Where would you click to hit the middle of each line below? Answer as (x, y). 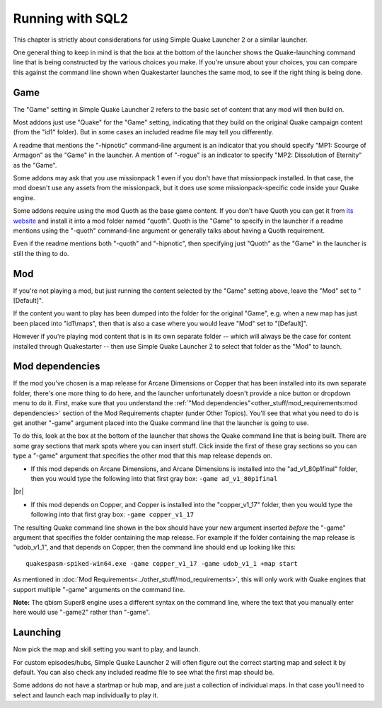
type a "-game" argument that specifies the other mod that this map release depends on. (143, 455)
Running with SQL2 (71, 18)
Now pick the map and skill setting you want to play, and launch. (107, 649)
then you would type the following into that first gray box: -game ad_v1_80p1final (154, 478)
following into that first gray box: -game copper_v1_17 (112, 515)
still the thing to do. (41, 253)
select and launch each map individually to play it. (86, 695)
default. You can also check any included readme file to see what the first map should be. (144, 672)
